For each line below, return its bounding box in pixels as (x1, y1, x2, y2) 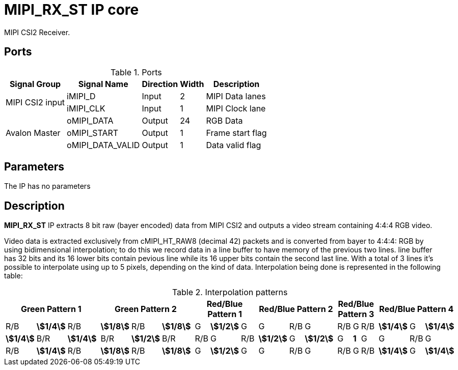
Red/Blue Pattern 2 (259, 304, 333, 315)
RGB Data (206, 115, 243, 126)
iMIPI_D (67, 91, 96, 101)
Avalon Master (6, 127, 61, 138)
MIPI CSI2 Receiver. (4, 27, 70, 37)
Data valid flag (206, 139, 261, 150)
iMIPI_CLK (67, 103, 105, 113)
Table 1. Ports (110, 67, 162, 77)
